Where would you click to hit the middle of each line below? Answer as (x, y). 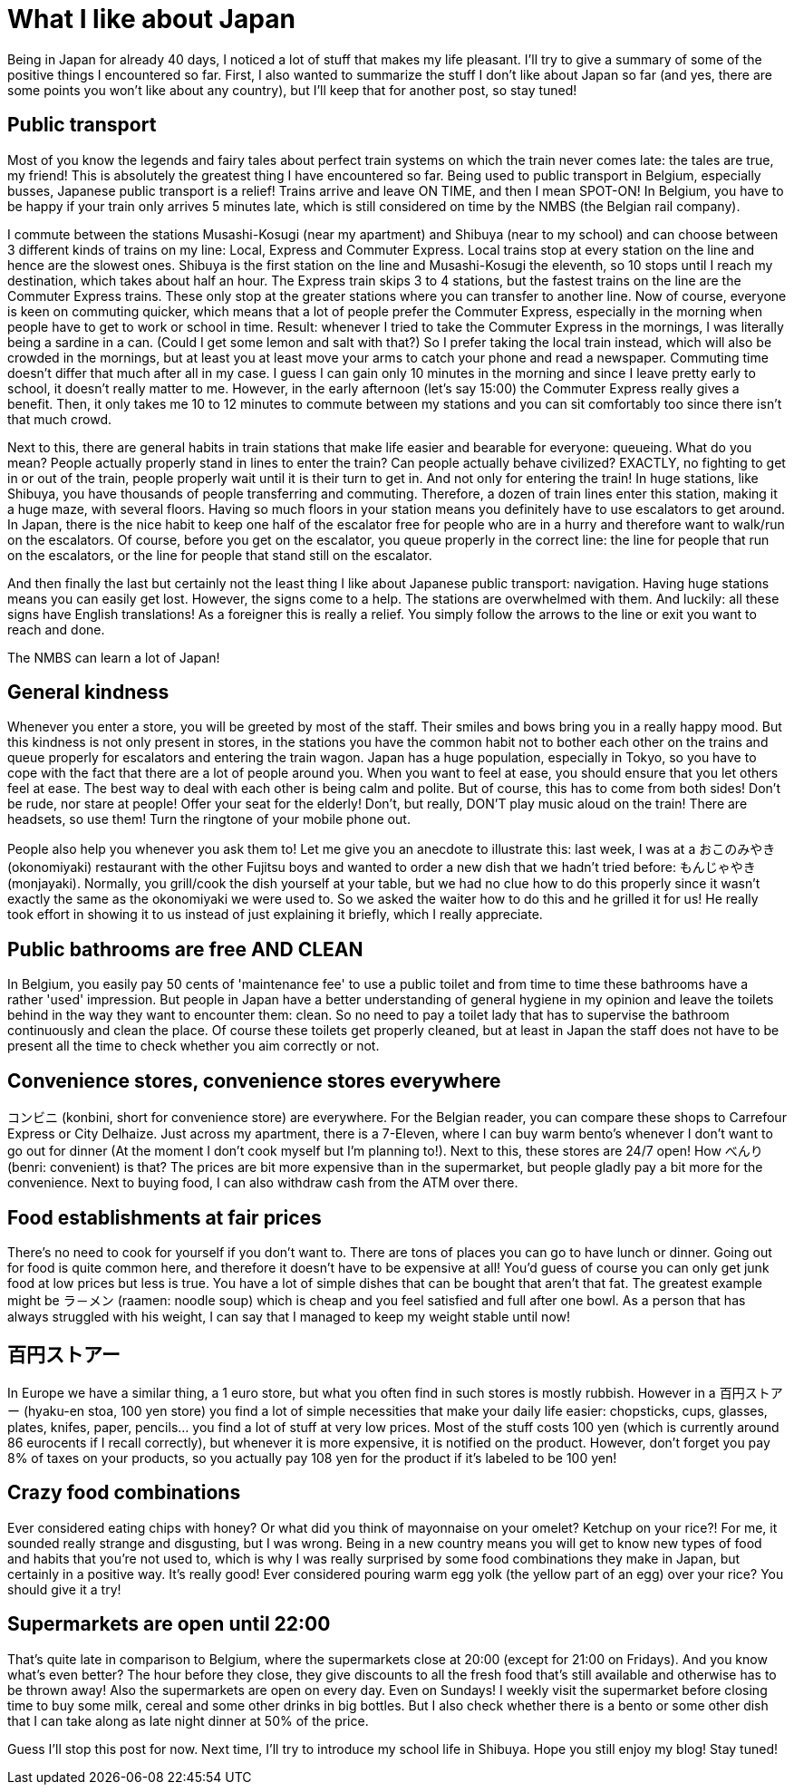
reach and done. (56, 629)
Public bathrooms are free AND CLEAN (185, 949)
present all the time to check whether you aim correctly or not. (194, 1046)
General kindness (88, 693)
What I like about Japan (151, 19)
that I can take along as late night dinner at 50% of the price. (188, 1720)
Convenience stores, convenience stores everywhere (254, 1080)
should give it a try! (64, 1589)
